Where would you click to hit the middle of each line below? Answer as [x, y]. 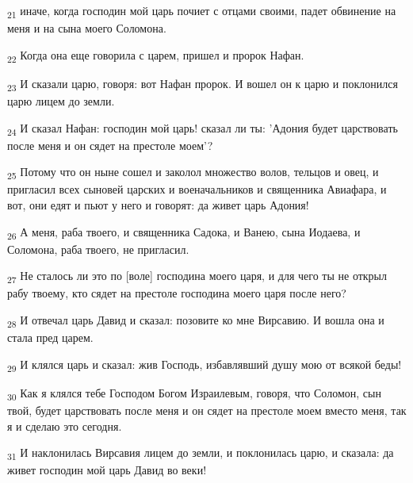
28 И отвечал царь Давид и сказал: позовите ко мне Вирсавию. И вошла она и [196, 321]
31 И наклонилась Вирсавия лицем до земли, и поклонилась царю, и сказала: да [201, 453]
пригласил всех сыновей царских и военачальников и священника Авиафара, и [197, 189]
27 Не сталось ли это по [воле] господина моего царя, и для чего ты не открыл [197, 277]
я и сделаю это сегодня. [65, 425]
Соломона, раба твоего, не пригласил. [98, 249]
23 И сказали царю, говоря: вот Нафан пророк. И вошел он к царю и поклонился [203, 84]
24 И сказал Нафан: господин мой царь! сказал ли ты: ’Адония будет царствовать [203, 128]
